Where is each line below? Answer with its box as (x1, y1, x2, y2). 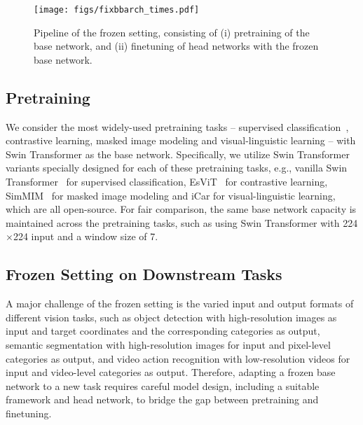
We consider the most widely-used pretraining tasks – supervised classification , (6, 119, 349, 134)
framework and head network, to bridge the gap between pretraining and (6, 392, 319, 407)
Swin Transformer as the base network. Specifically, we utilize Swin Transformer (6, 146, 350, 161)
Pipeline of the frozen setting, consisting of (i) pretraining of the (34, 25, 310, 39)
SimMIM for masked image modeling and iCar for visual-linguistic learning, (6, 188, 336, 202)
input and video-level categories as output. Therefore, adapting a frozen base (6, 365, 336, 379)
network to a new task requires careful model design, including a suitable (6, 378, 320, 393)
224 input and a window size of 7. (13, 229, 158, 244)
